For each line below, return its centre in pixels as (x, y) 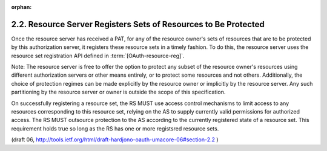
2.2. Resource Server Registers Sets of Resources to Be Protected (138, 24)
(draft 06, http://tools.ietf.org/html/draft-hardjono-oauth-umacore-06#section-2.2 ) (115, 140)
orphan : (21, 7)
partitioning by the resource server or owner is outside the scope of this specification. (118, 92)
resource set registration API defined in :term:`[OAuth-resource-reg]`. (98, 56)
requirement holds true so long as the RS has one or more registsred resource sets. (115, 128)
